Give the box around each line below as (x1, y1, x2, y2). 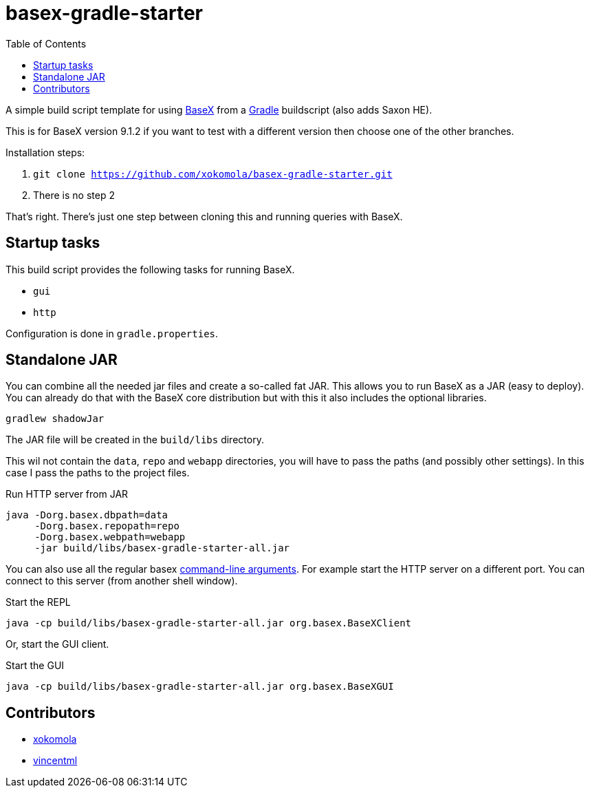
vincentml (33, 754, 78, 767)
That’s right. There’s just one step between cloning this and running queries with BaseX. (6, 210, 403, 222)
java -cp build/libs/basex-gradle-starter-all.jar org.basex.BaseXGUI (6, 681, 394, 692)
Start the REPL (6, 596, 71, 609)
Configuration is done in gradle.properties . (6, 327, 219, 339)
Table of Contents (6, 37, 87, 50)
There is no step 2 (33, 189, 115, 201)
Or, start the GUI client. (6, 638, 109, 651)
